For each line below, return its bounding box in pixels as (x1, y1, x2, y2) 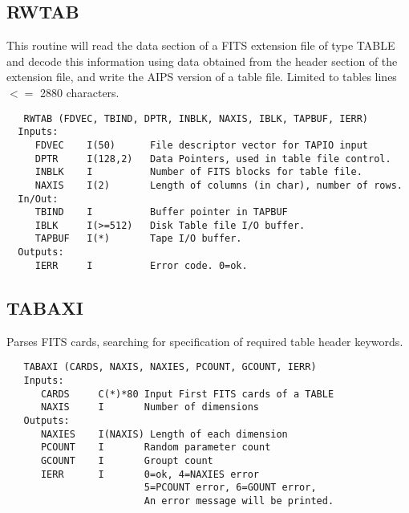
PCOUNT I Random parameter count (40, 442, 271, 454)
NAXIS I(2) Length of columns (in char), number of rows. (34, 179, 403, 191)
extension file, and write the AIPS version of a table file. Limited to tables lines (6, 68, 397, 85)
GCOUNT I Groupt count (40, 454, 213, 466)
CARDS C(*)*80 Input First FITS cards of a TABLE (40, 388, 334, 400)
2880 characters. (39, 83, 119, 100)
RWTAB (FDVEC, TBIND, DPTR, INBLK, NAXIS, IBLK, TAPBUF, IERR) (23, 112, 369, 124)
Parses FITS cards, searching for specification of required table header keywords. (6, 332, 403, 349)
